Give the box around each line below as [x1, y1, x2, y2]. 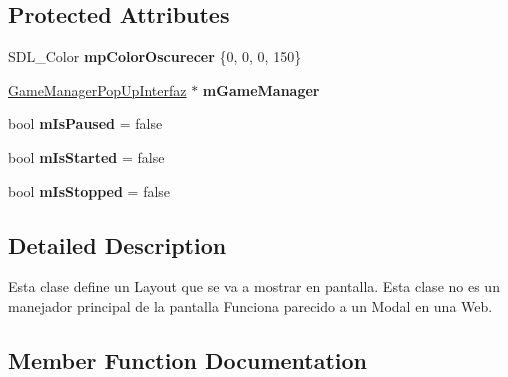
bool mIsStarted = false [8, 146, 165, 167]
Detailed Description [8, 229, 227, 260]
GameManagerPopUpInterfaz [8, 79, 187, 100]
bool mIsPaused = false [8, 113, 163, 134]
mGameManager [202, 79, 320, 100]
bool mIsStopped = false [8, 180, 171, 201]
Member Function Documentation [8, 344, 368, 375]
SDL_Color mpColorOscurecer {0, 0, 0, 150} [8, 46, 302, 67]
